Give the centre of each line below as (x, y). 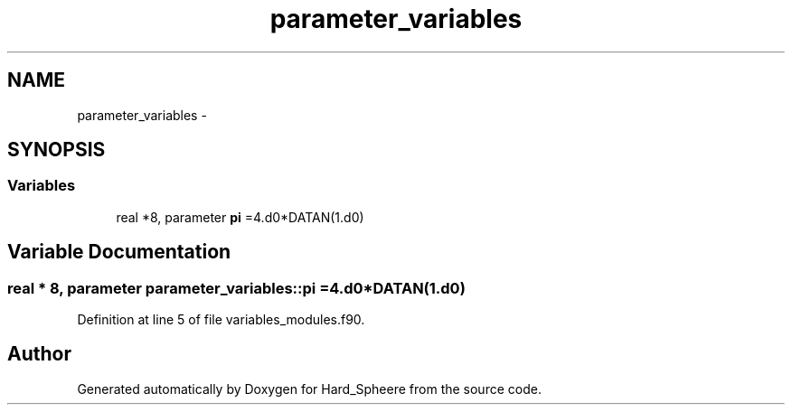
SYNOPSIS (57, 150)
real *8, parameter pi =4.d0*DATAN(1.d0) (240, 217)
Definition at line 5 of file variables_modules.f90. (221, 320)
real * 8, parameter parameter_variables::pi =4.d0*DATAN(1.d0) (236, 288)
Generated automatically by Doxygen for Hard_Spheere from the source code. (309, 389)
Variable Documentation (119, 252)
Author (39, 354)
